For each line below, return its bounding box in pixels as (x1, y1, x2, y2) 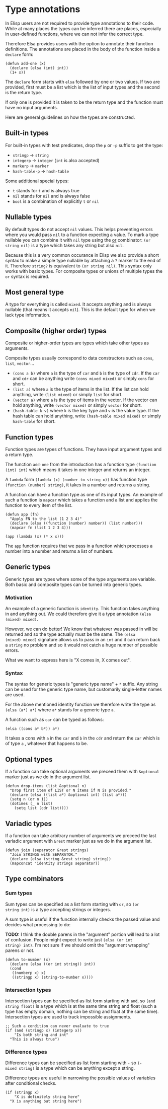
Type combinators (5, 874, 64, 883)
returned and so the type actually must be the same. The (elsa (5, 631, 136, 637)
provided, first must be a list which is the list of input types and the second (5, 84, 160, 90)
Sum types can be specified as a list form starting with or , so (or (5, 901, 139, 907)
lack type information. (5, 312, 51, 318)
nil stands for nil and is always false (12, 193, 91, 199)
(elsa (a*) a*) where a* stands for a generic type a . (5, 707, 115, 713)
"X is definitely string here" (14, 1094, 80, 1099)
